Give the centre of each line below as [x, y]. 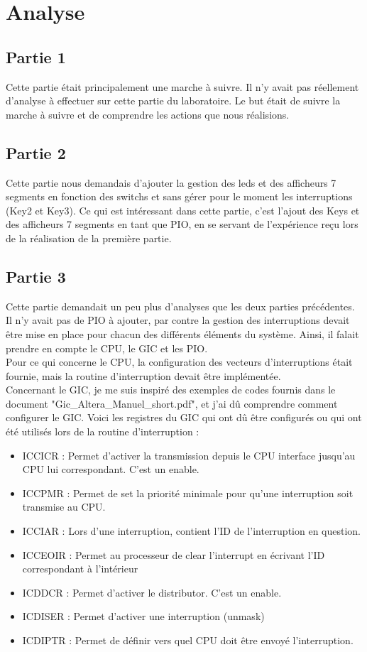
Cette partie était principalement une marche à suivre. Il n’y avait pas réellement [182, 86]
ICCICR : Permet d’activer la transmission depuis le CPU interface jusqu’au [189, 455]
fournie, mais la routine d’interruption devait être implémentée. [143, 375]
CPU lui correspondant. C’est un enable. [111, 469]
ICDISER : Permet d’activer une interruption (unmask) [143, 616]
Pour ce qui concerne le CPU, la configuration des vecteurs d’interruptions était [179, 362]
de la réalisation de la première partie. [89, 238]
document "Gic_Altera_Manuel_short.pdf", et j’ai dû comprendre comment [172, 403]
